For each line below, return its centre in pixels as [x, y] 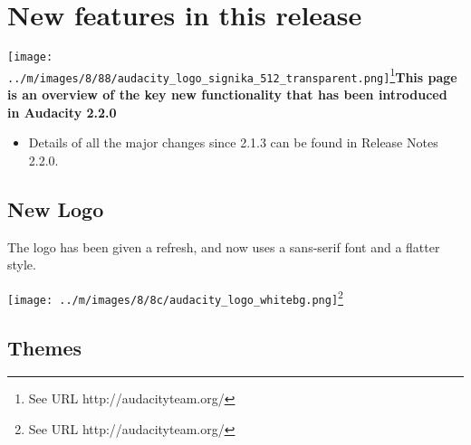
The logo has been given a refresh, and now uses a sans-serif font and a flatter [224, 246]
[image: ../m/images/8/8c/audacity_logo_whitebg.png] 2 [175, 296]
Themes [45, 347]
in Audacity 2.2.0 [62, 112]
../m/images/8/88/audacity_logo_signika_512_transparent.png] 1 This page [232, 75]
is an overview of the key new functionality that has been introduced [227, 95]
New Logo [56, 208]
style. [22, 265]
